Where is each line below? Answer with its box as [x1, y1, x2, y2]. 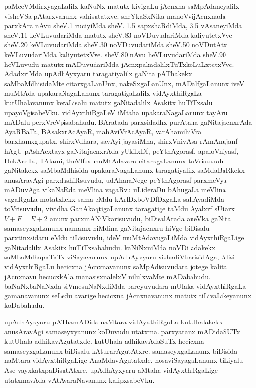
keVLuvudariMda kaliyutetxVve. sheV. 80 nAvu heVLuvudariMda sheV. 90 [4, 49, 226, 59]
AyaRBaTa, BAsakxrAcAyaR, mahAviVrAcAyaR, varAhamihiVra [4, 126, 202, 136]
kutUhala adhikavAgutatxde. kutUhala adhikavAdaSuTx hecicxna [4, 336, 204, 346]
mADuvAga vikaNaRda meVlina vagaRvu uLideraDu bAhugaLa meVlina [4, 184, 226, 194]
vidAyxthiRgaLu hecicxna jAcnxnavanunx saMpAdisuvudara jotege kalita [4, 261, 227, 272]
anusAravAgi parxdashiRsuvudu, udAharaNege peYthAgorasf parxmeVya [4, 174, 227, 185]
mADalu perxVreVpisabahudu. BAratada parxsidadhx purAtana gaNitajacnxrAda [4, 117, 252, 127]
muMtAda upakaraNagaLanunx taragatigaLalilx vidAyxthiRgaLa [4, 88, 202, 98]
